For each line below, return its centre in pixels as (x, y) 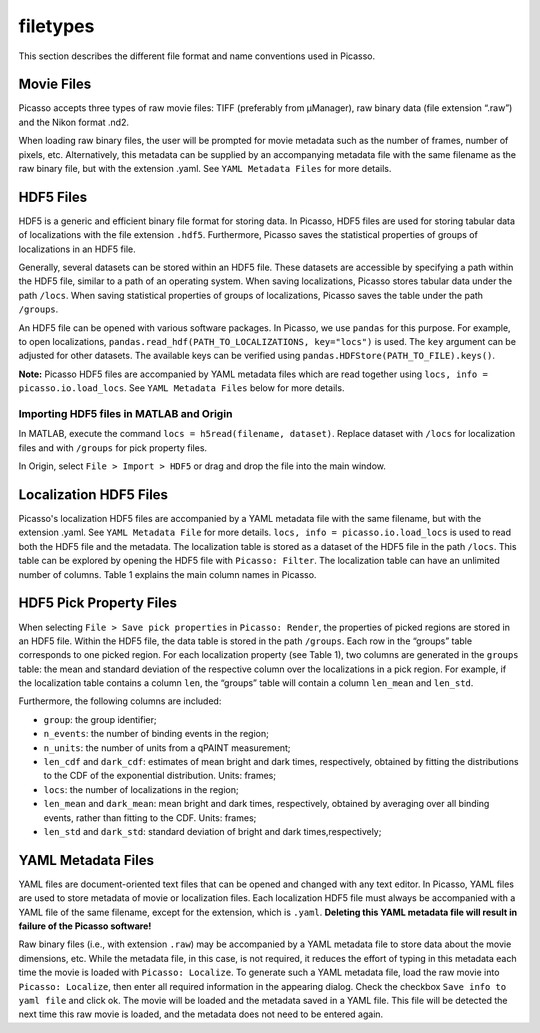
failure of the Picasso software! (85, 926)
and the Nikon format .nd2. (74, 122)
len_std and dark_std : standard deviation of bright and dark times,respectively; (212, 831)
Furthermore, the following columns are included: (120, 701)
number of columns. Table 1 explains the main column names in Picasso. (167, 574)
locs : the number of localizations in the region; (141, 789)
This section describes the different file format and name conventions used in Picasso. (197, 56)
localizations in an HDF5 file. (77, 249)
